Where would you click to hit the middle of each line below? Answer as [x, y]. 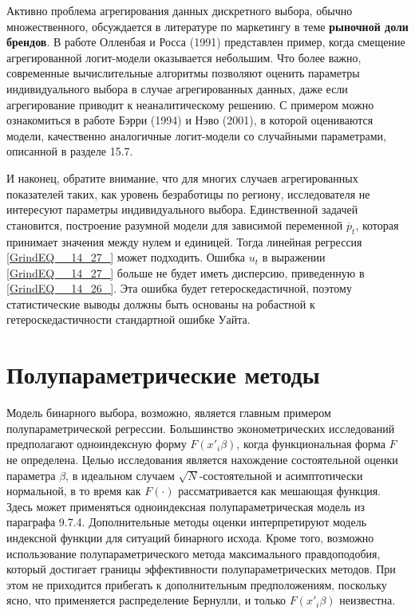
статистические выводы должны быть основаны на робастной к [161, 303]
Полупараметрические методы [163, 374]
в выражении [294, 257]
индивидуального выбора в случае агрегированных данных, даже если [177, 88]
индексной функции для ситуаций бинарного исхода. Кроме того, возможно [190, 537]
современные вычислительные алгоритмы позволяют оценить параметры [183, 73]
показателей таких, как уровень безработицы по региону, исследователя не [188, 193]
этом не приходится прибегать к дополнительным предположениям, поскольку [197, 584]
